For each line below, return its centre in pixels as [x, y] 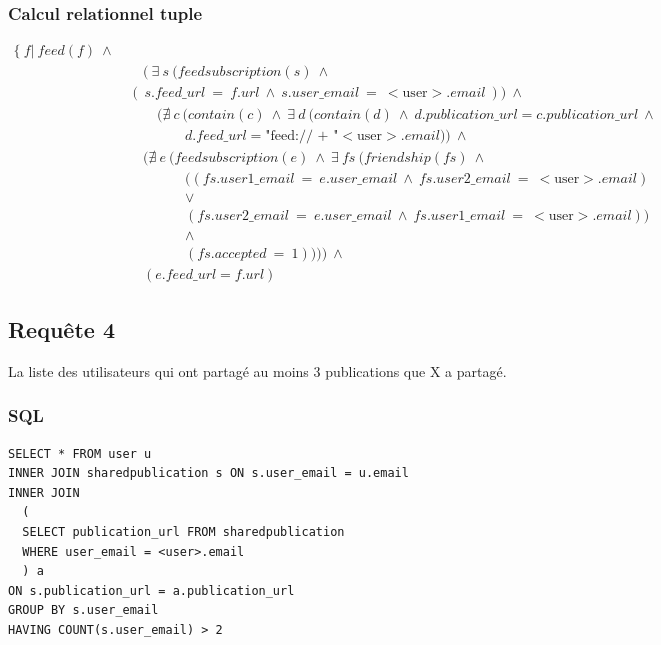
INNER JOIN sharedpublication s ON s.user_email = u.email [208, 473]
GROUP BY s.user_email [83, 610]
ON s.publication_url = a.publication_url [151, 590]
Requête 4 [61, 328]
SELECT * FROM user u [80, 453]
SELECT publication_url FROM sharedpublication [183, 531]
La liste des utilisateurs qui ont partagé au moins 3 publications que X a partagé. [257, 370]
